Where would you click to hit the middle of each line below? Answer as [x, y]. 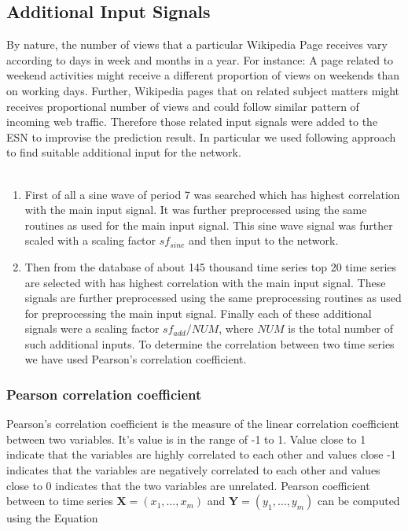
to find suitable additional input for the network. [124, 152]
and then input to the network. [264, 240]
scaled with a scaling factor [90, 240]
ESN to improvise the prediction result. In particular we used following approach [201, 136]
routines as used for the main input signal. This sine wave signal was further [209, 225]
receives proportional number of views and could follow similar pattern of [183, 106]
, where [236, 328]
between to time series [60, 501]
